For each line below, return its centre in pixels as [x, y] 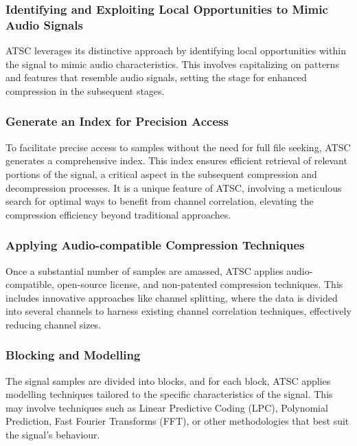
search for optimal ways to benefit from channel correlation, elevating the [160, 201]
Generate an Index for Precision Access [117, 121]
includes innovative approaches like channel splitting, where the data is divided [172, 297]
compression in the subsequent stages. [85, 90]
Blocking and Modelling [73, 355]
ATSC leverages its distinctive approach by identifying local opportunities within [176, 51]
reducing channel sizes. [54, 324]
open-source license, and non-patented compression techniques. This [200, 284]
